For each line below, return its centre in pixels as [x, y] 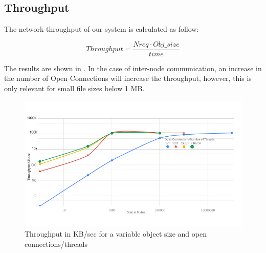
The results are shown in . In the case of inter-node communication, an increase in [133, 68]
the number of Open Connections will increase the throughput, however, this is [128, 78]
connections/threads [56, 244]
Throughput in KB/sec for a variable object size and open [116, 234]
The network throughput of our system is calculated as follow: [102, 29]
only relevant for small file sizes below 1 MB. [74, 88]
